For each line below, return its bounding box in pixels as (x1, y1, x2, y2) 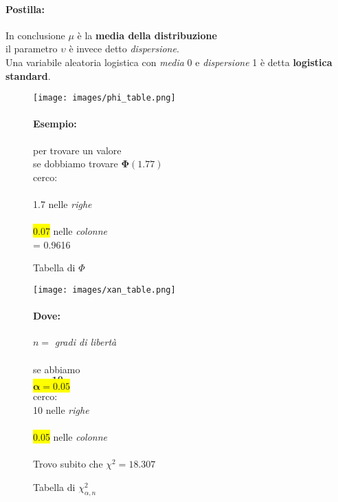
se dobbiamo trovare (33, 156, 118, 171)
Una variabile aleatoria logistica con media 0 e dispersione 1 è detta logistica (5, 54, 333, 69)
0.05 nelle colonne (33, 429, 108, 443)
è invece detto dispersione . (69, 41, 179, 56)
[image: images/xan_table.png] (33, 284, 176, 295)
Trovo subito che (33, 457, 103, 471)
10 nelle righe (33, 402, 89, 417)
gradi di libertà (54, 335, 117, 349)
